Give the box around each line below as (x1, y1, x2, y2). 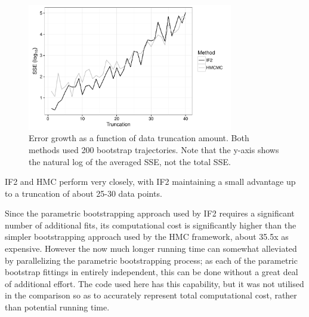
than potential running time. (5, 301, 110, 313)
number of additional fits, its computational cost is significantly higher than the (5, 218, 296, 231)
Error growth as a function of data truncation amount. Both (29, 132, 249, 144)
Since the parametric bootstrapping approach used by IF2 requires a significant (5, 207, 295, 220)
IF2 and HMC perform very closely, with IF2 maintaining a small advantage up (5, 175, 296, 188)
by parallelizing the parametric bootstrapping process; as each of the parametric (5, 254, 298, 266)
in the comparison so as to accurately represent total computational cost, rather (5, 289, 297, 301)
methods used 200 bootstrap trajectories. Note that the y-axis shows (29, 143, 279, 156)
